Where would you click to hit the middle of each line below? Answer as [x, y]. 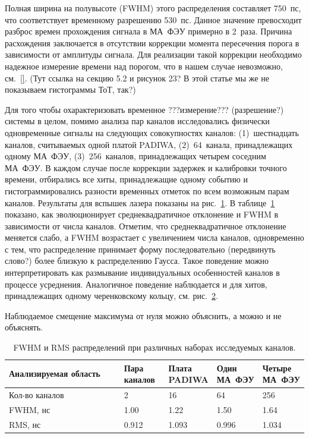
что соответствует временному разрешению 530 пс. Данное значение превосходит [153, 19]
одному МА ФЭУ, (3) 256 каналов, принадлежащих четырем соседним [135, 156]
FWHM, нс [30, 409]
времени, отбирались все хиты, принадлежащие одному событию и [126, 179]
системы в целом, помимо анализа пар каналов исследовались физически [137, 121]
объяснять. [24, 327]
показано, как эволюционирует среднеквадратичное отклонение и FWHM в [141, 214]
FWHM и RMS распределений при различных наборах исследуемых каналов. [154, 347]
